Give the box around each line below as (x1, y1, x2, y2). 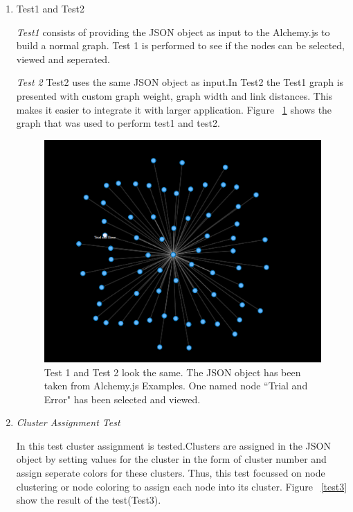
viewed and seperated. (16, 51, 110, 66)
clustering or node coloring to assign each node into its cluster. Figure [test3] (16, 479, 347, 493)
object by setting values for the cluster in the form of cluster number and (16, 452, 327, 466)
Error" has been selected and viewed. (44, 391, 201, 406)
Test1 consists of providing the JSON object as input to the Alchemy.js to (16, 24, 330, 39)
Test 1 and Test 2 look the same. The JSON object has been (44, 364, 301, 379)
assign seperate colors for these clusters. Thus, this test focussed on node (16, 466, 325, 480)
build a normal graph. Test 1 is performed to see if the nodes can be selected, (16, 38, 345, 53)
